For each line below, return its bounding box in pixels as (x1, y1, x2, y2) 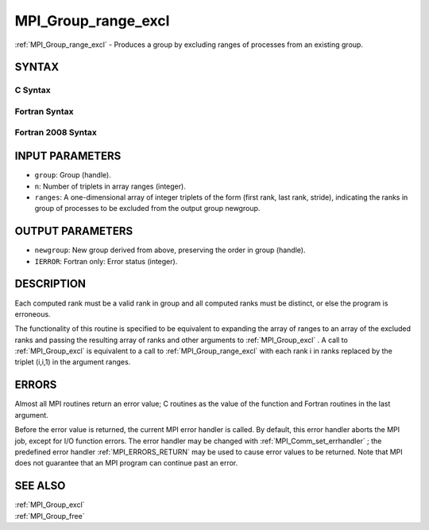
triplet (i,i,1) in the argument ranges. (14, 357, 131, 367)
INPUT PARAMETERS (14, 150, 122, 163)
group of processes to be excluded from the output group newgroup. (34, 204, 261, 213)
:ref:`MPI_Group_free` (14, 511, 85, 520)
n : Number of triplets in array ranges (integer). (34, 181, 186, 191)
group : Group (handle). (34, 170, 111, 180)
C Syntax (14, 84, 51, 95)
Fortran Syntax (14, 106, 74, 117)
